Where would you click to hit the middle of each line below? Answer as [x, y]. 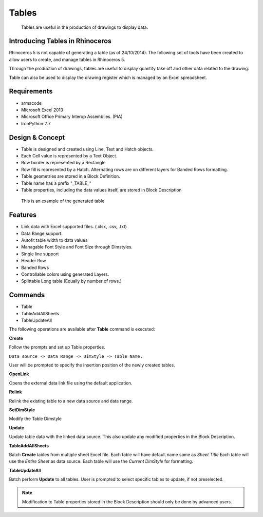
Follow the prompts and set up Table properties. [57, 347]
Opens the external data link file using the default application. [71, 383]
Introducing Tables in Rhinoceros [60, 41]
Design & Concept [37, 137]
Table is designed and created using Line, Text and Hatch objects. [87, 149]
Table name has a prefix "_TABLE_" [56, 183]
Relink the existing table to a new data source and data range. [71, 401]
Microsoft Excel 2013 [42, 110]
